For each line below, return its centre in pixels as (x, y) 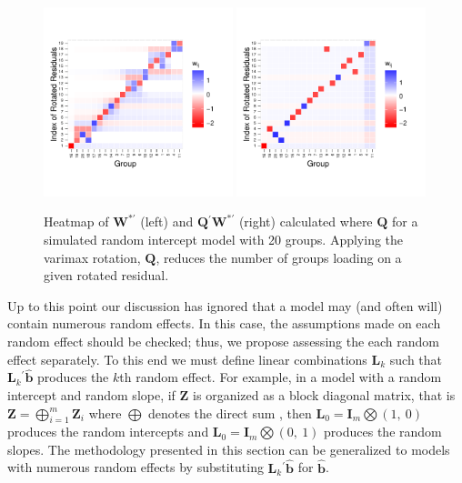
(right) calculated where (306, 221)
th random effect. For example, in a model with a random (281, 377)
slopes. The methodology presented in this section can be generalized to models (229, 449)
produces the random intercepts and (108, 432)
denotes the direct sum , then (230, 413)
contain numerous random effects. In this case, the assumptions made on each (224, 323)
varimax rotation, (92, 257)
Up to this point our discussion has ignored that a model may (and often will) (225, 305)
